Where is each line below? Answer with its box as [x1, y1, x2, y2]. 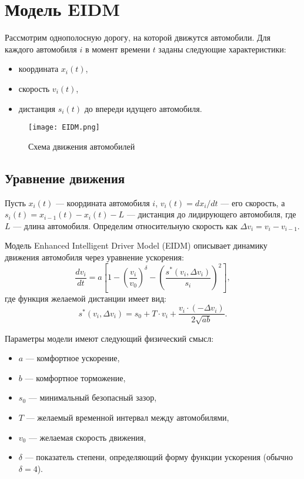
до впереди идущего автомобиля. [84, 102, 202, 114]
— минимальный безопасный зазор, [28, 391, 157, 404]
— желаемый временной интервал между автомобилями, [26, 411, 229, 423]
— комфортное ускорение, [25, 352, 120, 364]
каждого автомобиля [5, 42, 77, 55]
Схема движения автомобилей [28, 140, 135, 152]
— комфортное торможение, [25, 371, 126, 384]
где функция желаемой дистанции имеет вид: [5, 292, 166, 304]
